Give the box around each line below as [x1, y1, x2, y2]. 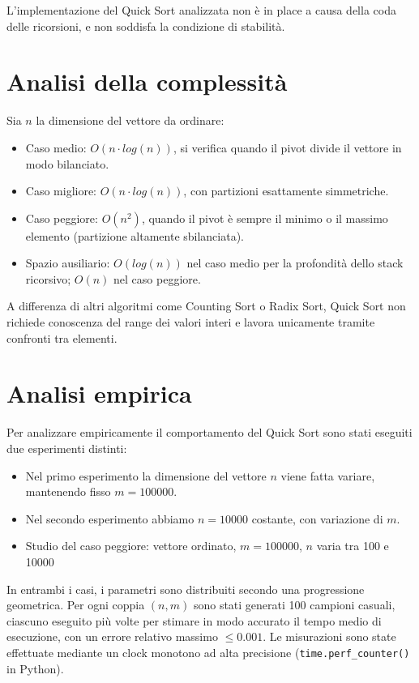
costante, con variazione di [251, 510, 383, 527]
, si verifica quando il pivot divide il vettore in [173, 139, 402, 156]
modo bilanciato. [25, 155, 109, 172]
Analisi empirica [6, 377, 192, 410]
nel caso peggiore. [113, 270, 201, 287]
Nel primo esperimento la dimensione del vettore [25, 467, 267, 484]
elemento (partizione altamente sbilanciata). [25, 227, 245, 244]
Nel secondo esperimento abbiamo [25, 510, 195, 527]
